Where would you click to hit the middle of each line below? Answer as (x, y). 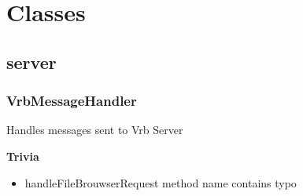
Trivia (23, 156)
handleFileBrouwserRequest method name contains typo (161, 182)
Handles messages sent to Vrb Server (95, 130)
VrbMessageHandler (72, 101)
